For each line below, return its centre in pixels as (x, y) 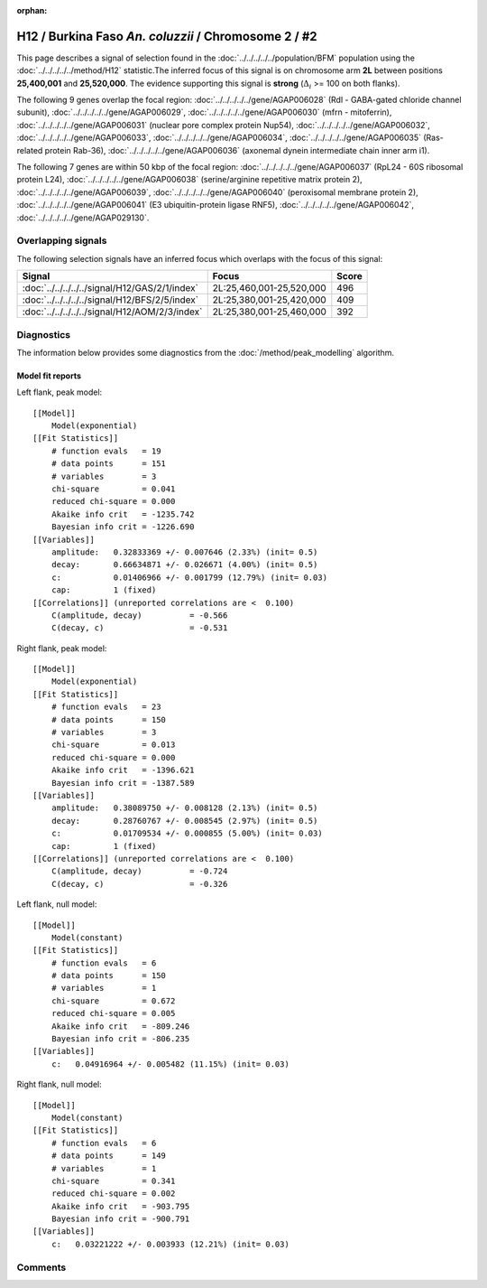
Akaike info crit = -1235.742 (123, 514)
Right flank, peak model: (62, 648)
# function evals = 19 (106, 451)
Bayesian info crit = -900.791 (120, 1219)
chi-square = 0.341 (113, 1181)
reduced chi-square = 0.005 (113, 1013)
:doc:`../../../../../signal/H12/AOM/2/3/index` (112, 312)
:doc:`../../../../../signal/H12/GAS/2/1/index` (110, 288)
